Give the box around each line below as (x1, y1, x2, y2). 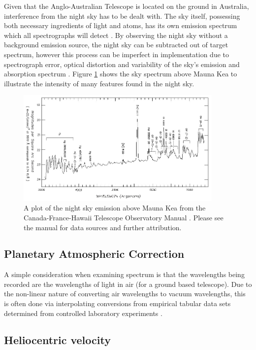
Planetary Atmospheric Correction (4, 246, 185, 261)
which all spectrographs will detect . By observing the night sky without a (4, 30, 228, 40)
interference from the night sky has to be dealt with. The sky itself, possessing (4, 10, 240, 21)
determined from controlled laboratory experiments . (4, 308, 162, 318)
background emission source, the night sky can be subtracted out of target (4, 39, 228, 50)
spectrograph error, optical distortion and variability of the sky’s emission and (4, 59, 240, 69)
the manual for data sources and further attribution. (24, 222, 182, 232)
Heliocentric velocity (4, 332, 111, 347)
